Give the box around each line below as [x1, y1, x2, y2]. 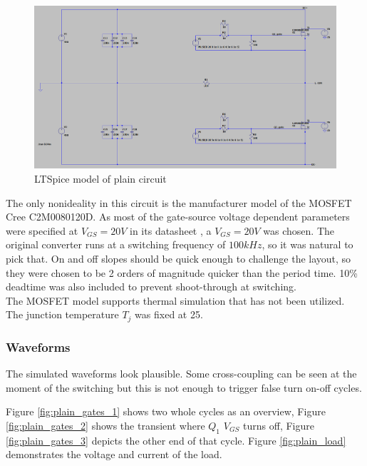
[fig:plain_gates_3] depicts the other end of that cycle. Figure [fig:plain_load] [6, 432, 346, 447]
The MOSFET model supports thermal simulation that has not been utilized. [6, 293, 345, 308]
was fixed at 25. [135, 307, 203, 322]
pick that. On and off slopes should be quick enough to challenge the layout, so [6, 250, 351, 265]
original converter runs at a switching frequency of [6, 237, 226, 252]
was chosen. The [263, 223, 335, 238]
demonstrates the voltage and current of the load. [6, 447, 222, 462]
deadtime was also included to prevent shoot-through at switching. [6, 279, 296, 294]
